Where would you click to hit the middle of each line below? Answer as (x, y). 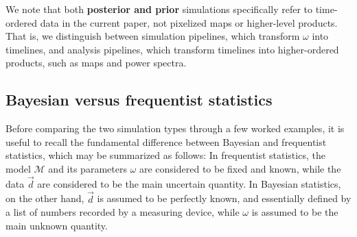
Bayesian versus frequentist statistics (139, 100)
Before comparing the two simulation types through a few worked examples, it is (175, 128)
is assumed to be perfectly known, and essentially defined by (224, 198)
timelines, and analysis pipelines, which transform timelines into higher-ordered (172, 49)
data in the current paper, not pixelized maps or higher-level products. (189, 22)
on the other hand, (45, 198)
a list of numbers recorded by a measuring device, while (123, 212)
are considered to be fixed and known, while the (240, 168)
